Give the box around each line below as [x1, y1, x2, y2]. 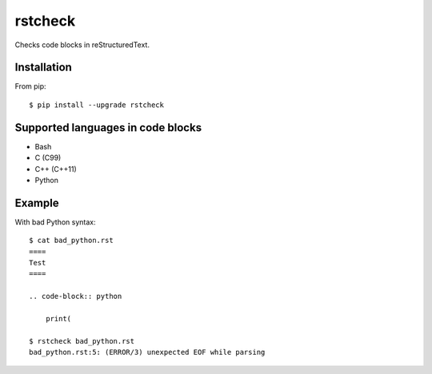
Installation [14, 61, 72, 74]
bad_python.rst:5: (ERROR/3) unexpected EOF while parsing [29, 348, 266, 357]
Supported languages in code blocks [14, 121, 202, 134]
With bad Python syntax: [14, 217, 96, 227]
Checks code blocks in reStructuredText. [14, 40, 150, 50]
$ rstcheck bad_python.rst [29, 336, 135, 345]
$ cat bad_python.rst [29, 236, 114, 245]
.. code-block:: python [29, 292, 122, 301]
